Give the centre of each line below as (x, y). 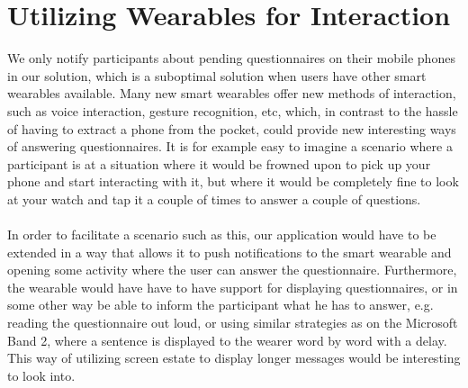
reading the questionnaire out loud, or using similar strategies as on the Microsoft (233, 323)
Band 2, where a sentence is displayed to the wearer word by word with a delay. (227, 340)
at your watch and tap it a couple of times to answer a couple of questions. (214, 199)
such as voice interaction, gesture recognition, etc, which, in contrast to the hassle (233, 110)
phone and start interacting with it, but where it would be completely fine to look (233, 181)
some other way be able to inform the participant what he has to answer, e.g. (220, 305)
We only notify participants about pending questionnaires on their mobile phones (231, 58)
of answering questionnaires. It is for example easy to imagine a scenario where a (230, 146)
